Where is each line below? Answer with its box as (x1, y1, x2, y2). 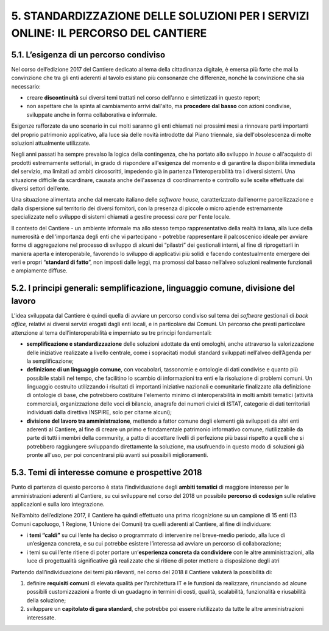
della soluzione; (26, 596, 66, 604)
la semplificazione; (26, 357, 74, 365)
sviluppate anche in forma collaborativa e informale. (26, 111, 157, 119)
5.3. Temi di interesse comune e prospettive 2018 (11, 467, 202, 478)
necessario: (11, 82, 41, 90)
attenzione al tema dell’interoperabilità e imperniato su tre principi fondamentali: (11, 329, 212, 336)
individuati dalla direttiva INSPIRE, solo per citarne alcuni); (26, 409, 172, 416)
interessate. (26, 614, 56, 621)
